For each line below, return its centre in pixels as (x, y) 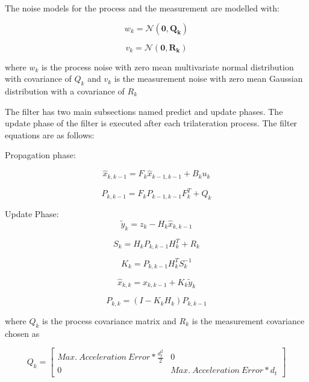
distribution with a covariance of (65, 91)
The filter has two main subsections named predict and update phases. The (144, 111)
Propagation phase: (40, 155)
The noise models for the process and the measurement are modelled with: (142, 8)
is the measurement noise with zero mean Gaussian (208, 79)
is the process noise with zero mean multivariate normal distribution (168, 66)
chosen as (22, 333)
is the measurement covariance (248, 320)
